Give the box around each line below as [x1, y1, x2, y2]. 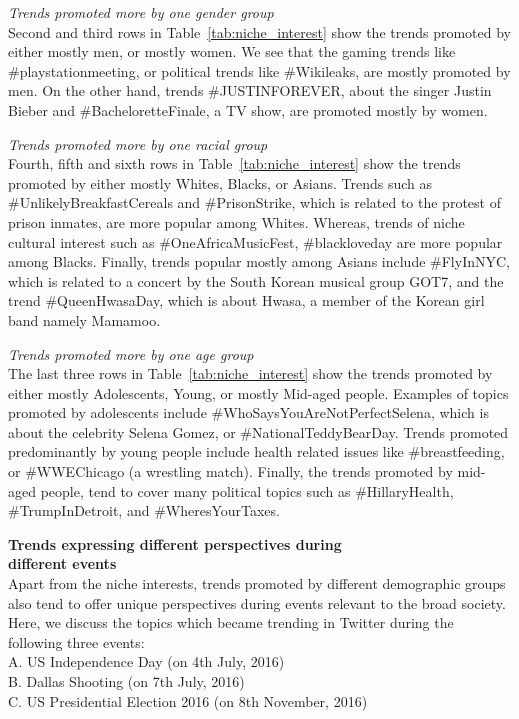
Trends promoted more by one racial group [8, 133, 268, 154]
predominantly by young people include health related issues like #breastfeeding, [8, 441, 505, 462]
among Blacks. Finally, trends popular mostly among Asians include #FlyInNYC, [8, 251, 510, 272]
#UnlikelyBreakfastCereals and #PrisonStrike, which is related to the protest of [8, 192, 501, 213]
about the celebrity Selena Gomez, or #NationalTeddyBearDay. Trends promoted [8, 421, 509, 442]
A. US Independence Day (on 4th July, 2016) [8, 651, 285, 672]
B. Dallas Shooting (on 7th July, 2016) [8, 671, 245, 691]
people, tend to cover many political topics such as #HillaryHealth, [40, 480, 454, 501]
